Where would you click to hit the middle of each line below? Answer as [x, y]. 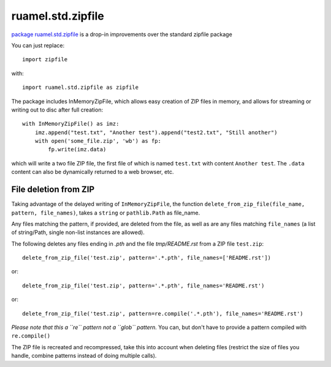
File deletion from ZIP [53, 190]
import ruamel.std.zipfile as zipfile [81, 88]
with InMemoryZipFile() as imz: [71, 124]
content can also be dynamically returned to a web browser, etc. [93, 172]
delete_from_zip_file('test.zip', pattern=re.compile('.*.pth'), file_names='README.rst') [163, 313]
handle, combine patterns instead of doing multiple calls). [84, 356]
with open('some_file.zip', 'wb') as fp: [98, 141]
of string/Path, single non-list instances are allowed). [78, 232]
